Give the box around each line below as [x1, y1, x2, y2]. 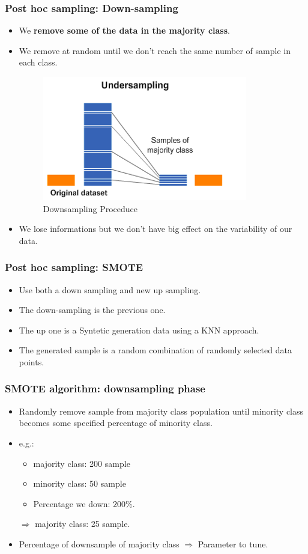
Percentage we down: [33, 497, 110, 510]
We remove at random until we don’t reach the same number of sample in [19, 44, 291, 56]
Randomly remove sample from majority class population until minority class [19, 404, 304, 417]
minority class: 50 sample [33, 477, 126, 490]
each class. [19, 56, 58, 68]
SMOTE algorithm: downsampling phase [5, 381, 205, 396]
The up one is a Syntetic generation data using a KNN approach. [19, 323, 259, 336]
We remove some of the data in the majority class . [19, 24, 230, 37]
